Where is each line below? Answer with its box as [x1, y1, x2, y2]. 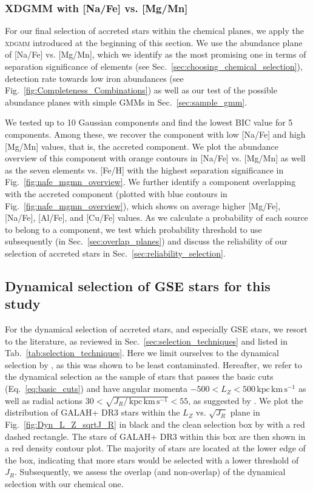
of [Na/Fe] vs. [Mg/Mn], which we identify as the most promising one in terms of [5, 48, 306, 61]
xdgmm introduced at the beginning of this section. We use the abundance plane [5, 36, 303, 49]
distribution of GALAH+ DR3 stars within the [5, 406, 180, 419]
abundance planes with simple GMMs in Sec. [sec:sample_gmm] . [5, 95, 247, 108]
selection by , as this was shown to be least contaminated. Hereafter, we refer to [5, 358, 302, 371]
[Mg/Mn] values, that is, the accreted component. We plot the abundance [5, 140, 278, 152]
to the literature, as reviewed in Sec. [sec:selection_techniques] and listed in [5, 334, 288, 347]
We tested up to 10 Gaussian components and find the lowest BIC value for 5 [5, 116, 293, 129]
